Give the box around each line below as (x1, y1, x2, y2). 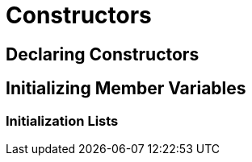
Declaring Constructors (6, 44, 199, 64)
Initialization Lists (6, 112, 119, 129)
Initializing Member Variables (6, 78, 246, 99)
